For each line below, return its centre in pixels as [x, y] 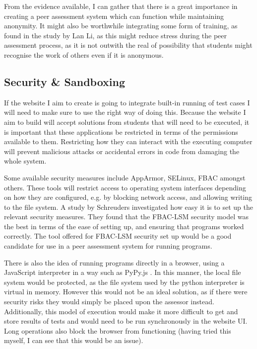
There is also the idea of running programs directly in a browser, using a [114, 262]
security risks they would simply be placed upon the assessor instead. [109, 302]
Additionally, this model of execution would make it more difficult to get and [121, 311]
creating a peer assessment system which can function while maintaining [114, 16]
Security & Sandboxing [65, 81]
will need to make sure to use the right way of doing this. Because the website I [125, 112]
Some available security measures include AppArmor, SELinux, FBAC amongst [125, 177]
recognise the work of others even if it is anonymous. [84, 54]
